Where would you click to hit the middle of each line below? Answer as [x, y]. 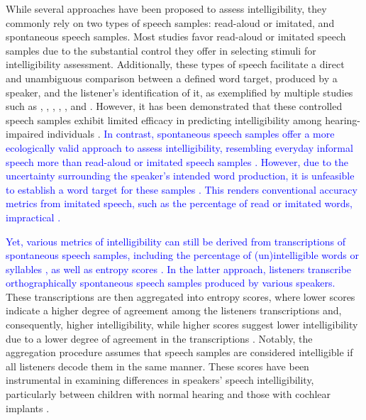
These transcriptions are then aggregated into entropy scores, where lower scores [181, 296]
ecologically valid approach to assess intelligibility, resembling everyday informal [179, 147]
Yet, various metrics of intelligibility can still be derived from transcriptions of [176, 241]
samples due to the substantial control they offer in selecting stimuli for [161, 50]
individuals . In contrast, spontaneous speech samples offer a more [191, 134]
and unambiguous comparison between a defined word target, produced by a [172, 78]
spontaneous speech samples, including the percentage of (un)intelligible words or [182, 255]
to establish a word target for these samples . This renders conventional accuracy [182, 189]
